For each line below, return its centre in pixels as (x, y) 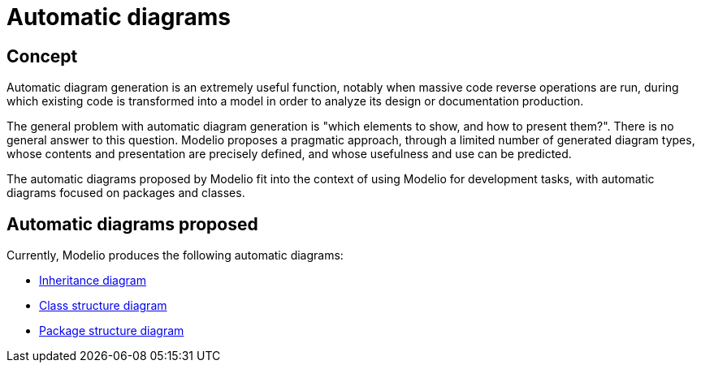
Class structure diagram (103, 306)
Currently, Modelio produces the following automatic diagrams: (175, 255)
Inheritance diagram (93, 281)
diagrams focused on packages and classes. (126, 193)
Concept (42, 56)
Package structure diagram (112, 331)
